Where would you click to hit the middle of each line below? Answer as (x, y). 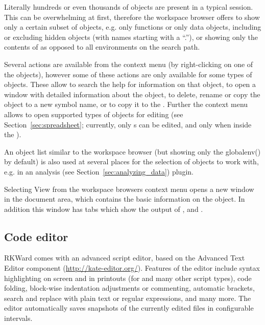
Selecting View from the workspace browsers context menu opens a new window (129, 189)
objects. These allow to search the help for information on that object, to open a (130, 84)
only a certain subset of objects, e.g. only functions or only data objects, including (133, 27)
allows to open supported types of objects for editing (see (94, 114)
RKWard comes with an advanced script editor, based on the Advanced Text (125, 258)
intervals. (18, 318)
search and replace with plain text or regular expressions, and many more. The (128, 298)
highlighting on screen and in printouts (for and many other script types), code (128, 278)
